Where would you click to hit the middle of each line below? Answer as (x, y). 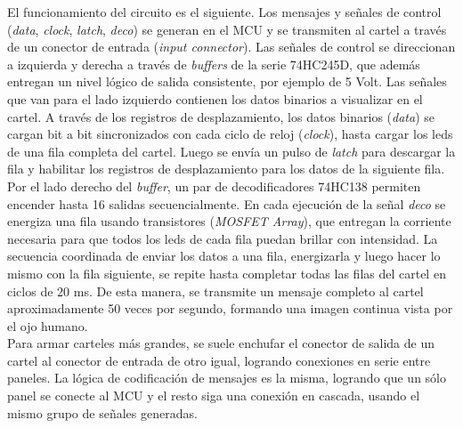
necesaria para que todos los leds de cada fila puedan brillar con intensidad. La (223, 238)
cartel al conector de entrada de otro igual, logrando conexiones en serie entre (219, 360)
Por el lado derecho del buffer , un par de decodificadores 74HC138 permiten (214, 186)
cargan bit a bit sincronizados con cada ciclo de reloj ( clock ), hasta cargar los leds (230, 134)
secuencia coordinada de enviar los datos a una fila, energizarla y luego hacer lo (224, 256)
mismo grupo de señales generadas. (102, 412)
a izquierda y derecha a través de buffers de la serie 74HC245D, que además (214, 64)
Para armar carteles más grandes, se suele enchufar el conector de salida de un (221, 343)
